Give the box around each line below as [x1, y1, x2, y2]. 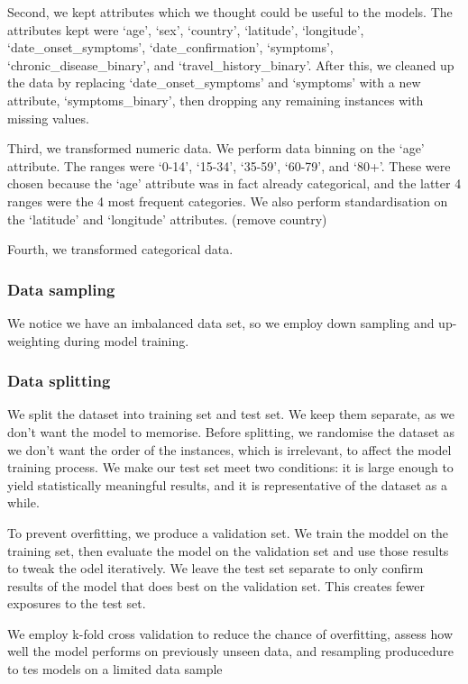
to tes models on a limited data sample [7, 660, 223, 679]
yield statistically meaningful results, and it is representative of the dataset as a [7, 475, 447, 494]
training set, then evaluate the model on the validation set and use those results [7, 541, 449, 560]
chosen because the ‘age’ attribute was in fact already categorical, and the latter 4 [7, 174, 462, 193]
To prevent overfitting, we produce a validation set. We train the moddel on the [7, 523, 449, 542]
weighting [7, 331, 60, 350]
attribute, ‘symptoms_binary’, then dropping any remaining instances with [7, 90, 424, 109]
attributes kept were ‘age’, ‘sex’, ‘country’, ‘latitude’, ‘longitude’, [7, 20, 364, 39]
